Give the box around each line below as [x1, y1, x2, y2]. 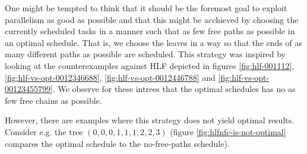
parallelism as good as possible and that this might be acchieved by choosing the [5, 13, 299, 25]
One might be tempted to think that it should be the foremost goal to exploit [5, 2, 287, 14]
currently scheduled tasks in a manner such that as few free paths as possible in [5, 25, 295, 37]
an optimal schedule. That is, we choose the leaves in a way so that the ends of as [5, 36, 302, 48]
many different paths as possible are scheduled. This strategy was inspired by [5, 48, 286, 60]
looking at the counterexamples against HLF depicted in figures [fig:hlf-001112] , [5, 59, 295, 71]
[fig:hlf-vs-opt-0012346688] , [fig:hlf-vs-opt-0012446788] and [5, 71, 216, 83]
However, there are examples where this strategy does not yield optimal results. [5, 114, 295, 126]
